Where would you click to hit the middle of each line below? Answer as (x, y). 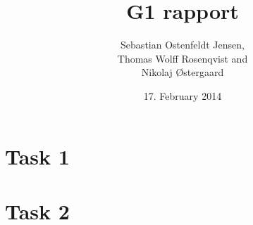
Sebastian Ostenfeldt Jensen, (183, 45)
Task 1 (37, 156)
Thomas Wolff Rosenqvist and (183, 58)
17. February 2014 (183, 95)
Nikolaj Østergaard (183, 72)
